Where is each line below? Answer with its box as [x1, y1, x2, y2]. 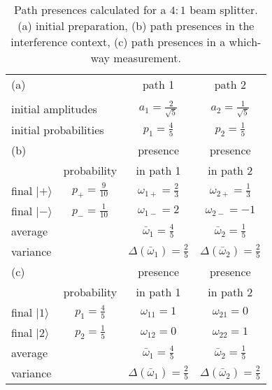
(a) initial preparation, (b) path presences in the [17, 17, 255, 34]
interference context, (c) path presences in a [10, 34, 226, 50]
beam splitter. [189, 1, 258, 17]
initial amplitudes [11, 101, 97, 117]
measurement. [113, 50, 181, 66]
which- [229, 34, 262, 50]
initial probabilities [11, 121, 104, 138]
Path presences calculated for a [14, 1, 166, 17]
